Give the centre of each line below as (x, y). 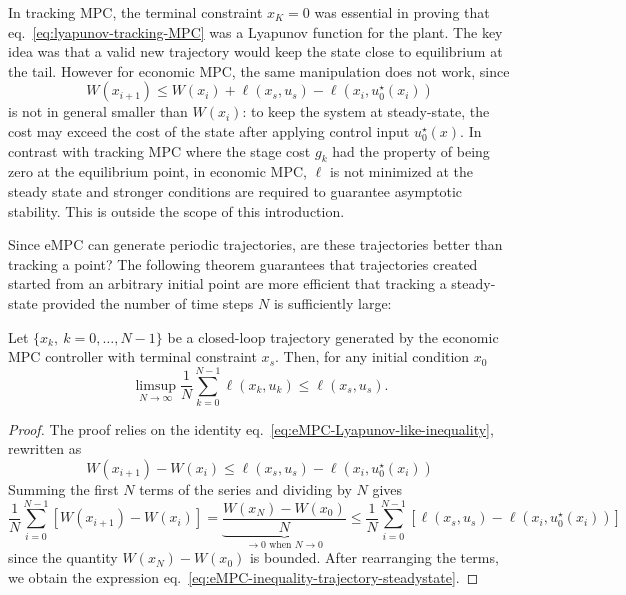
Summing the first (63, 489)
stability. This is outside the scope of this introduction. (176, 210)
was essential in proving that (402, 12)
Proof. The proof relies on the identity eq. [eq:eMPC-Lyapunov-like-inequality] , (251, 428)
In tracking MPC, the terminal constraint (135, 12)
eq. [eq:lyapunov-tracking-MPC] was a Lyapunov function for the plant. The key (255, 31)
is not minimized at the (401, 171)
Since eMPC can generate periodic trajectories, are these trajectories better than (255, 244)
